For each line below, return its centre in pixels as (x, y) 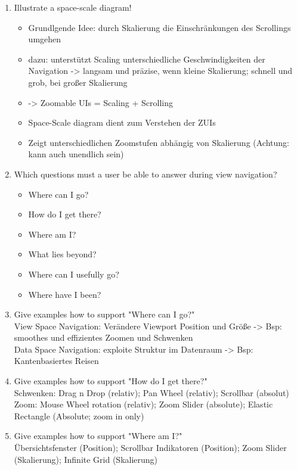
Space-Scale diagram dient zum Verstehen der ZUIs (122, 122)
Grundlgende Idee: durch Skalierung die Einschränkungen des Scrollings (160, 27)
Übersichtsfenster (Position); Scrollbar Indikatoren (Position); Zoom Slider (150, 448)
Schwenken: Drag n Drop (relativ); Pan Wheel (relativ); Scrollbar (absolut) (151, 392)
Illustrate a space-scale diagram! (73, 7)
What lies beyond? (62, 254)
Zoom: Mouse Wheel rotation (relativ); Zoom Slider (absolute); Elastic (143, 404)
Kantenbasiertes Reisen (56, 361)
